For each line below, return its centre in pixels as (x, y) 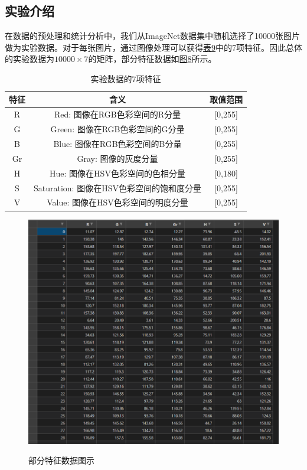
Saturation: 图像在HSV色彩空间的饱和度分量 (117, 187)
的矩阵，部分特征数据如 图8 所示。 (152, 59)
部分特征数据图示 (61, 460)
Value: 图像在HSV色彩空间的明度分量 (117, 202)
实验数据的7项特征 (126, 78)
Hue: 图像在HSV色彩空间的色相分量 (117, 173)
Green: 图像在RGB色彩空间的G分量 (117, 129)
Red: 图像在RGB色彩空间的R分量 (117, 114)
